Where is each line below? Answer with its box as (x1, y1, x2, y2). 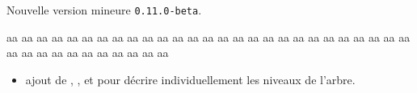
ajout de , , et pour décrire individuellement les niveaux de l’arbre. (25, 71, 356, 87)
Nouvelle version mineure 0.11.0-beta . (6, 2, 202, 18)
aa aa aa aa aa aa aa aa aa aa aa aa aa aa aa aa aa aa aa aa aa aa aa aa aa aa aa (6, 28, 411, 45)
